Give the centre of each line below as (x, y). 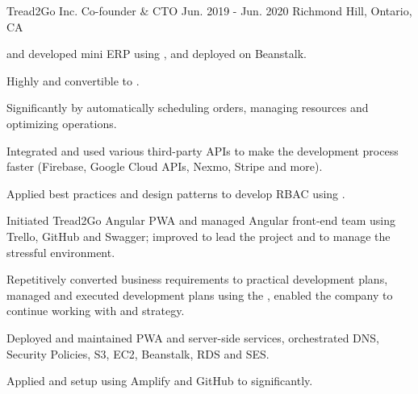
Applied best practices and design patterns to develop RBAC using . (176, 193)
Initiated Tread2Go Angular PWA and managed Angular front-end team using (201, 220)
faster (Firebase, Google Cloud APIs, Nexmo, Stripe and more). (165, 166)
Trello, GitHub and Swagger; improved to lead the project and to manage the (199, 236)
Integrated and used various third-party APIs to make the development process (203, 150)
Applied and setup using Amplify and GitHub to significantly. (160, 381)
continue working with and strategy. (96, 311)
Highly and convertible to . (73, 80)
